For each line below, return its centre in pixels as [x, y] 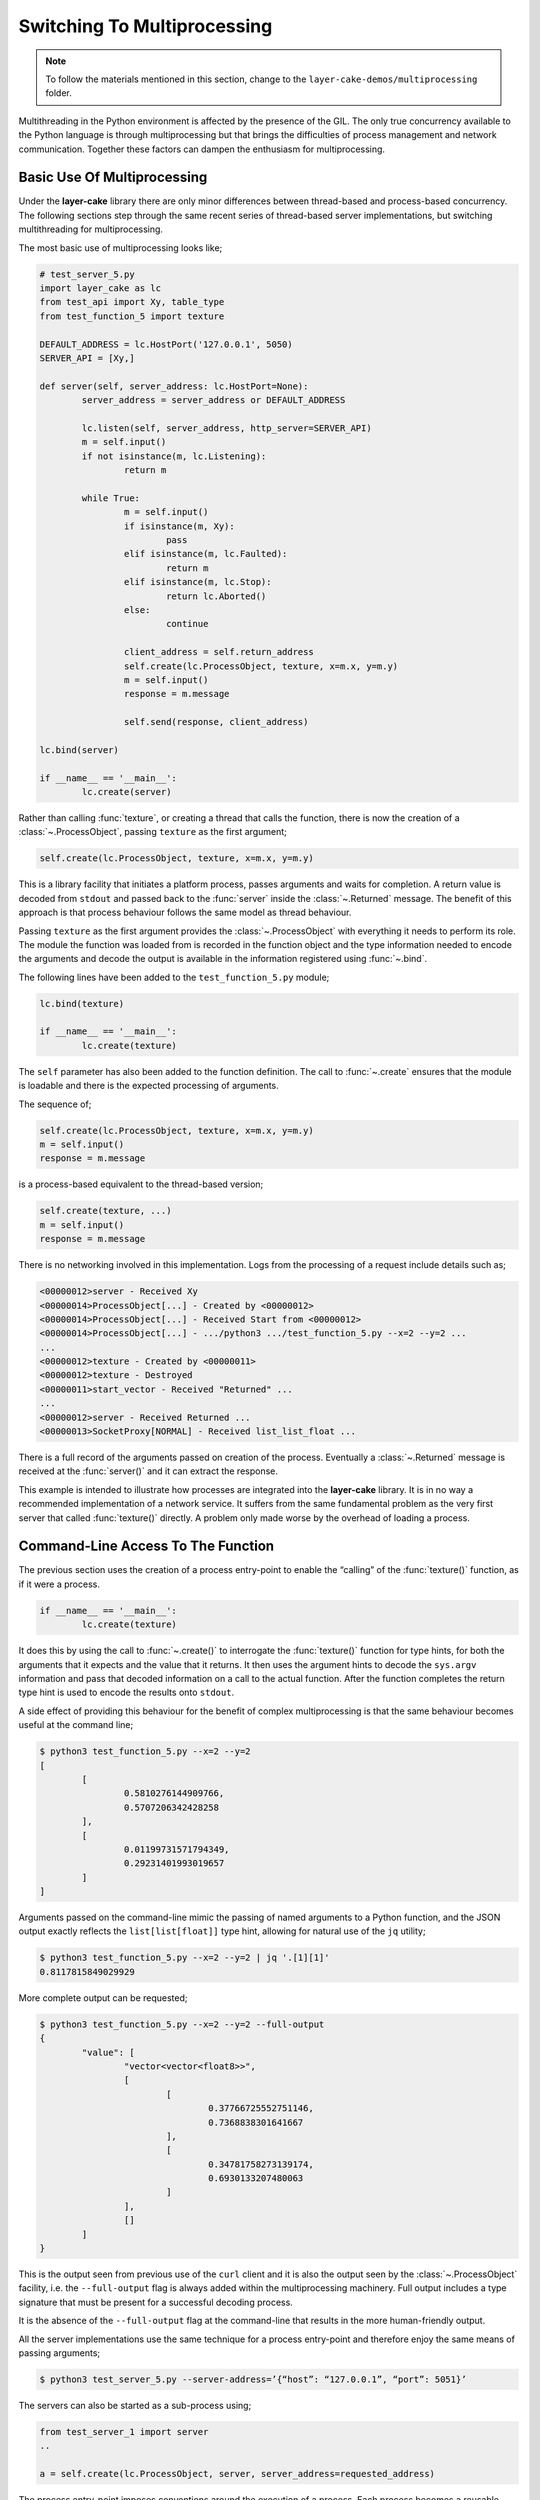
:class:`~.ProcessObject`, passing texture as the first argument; [152, 832]
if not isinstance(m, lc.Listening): [174, 456]
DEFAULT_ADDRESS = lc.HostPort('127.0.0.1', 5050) [166, 344]
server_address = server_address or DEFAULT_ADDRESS [213, 400]
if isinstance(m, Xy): [179, 526]
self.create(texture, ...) [105, 1211]
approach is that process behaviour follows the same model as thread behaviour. [185, 912]
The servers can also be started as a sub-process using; [135, 2405]
